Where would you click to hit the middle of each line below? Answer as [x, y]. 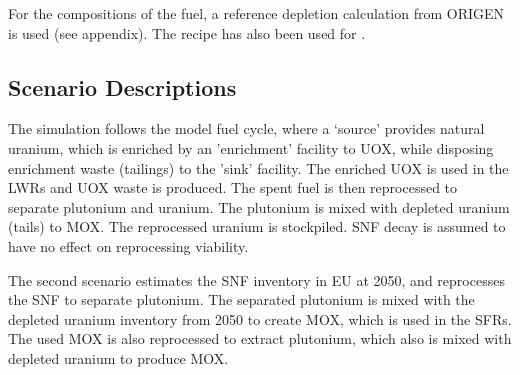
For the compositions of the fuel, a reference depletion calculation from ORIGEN [256, 13]
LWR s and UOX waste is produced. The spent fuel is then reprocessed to [233, 187]
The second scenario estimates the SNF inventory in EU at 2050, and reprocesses [256, 279]
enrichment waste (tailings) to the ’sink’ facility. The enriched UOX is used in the [258, 167]
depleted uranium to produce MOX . [118, 357]
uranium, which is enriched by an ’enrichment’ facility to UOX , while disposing [251, 147]
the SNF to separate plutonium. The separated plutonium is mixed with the [241, 299]
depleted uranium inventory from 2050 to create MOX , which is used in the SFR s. [260, 318]
